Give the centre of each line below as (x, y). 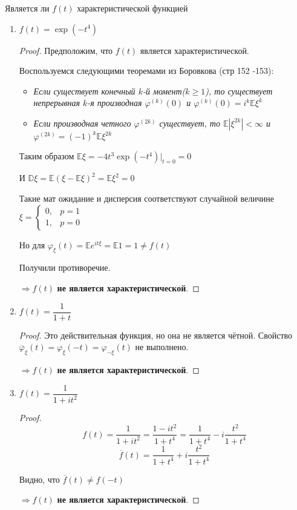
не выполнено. (162, 347)
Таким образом (47, 156)
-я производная (115, 103)
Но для (32, 244)
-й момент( (164, 91)
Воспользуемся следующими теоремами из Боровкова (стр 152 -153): (146, 71)
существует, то (190, 123)
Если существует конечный (84, 91)
